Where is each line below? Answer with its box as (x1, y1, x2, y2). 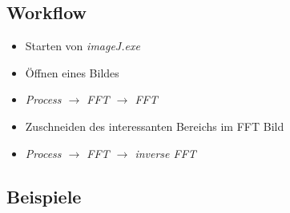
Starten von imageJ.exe (25, 37, 140, 54)
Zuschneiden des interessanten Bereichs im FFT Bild (25, 117, 284, 134)
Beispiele (6, 183, 82, 208)
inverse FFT (135, 144, 196, 161)
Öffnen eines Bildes (25, 64, 119, 81)
